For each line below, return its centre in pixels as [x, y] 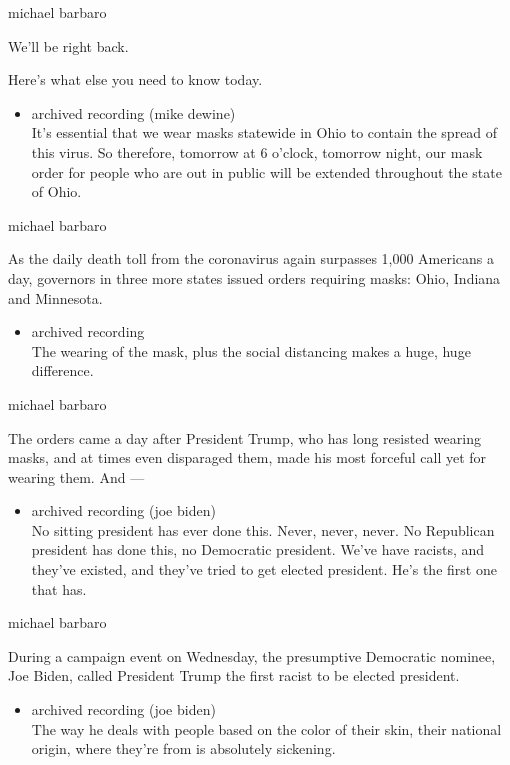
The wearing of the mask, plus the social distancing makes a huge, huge [251, 350]
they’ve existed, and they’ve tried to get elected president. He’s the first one [264, 569]
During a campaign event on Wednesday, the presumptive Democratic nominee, [252, 655]
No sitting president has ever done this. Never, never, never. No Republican [263, 529]
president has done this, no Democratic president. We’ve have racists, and [258, 549]
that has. [59, 588]
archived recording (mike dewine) [133, 112]
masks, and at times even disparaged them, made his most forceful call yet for [247, 457]
